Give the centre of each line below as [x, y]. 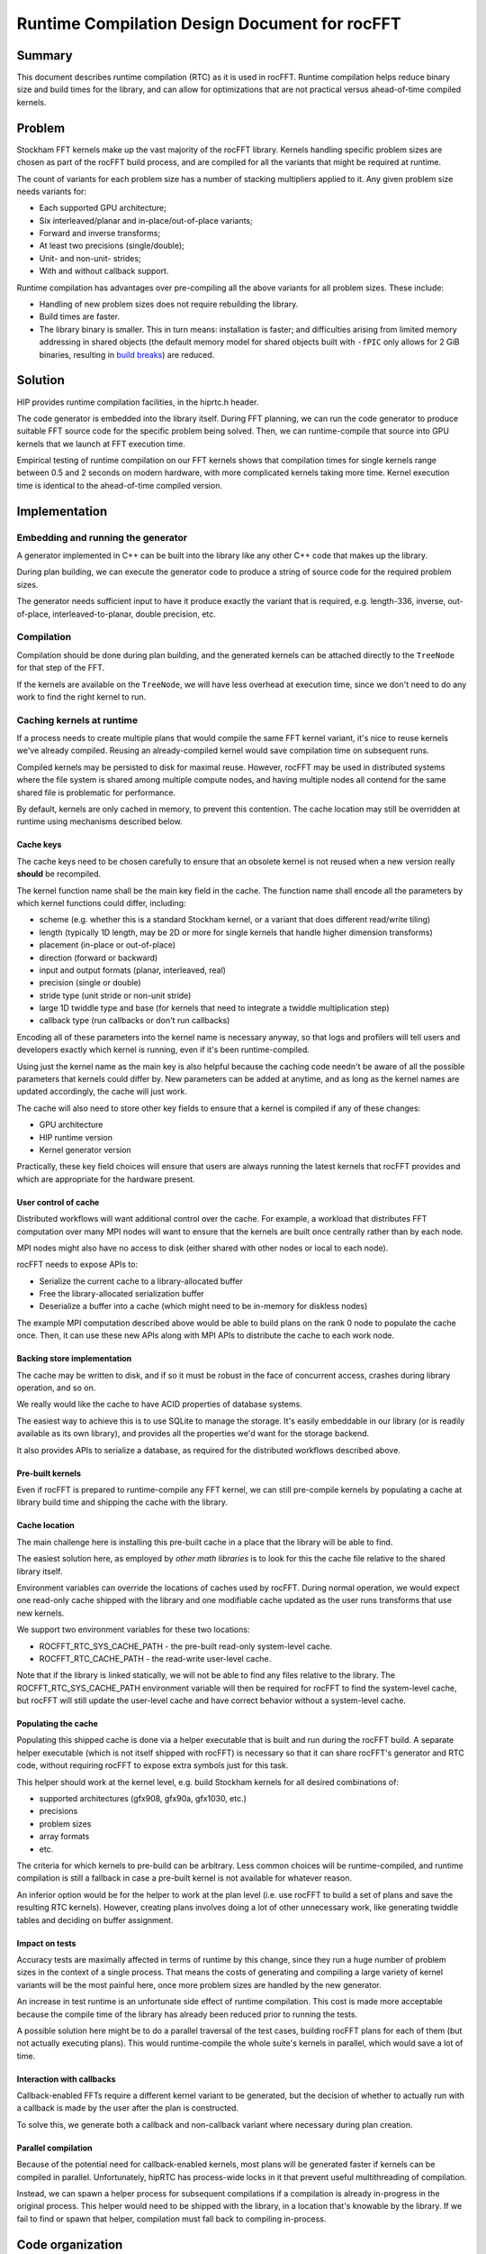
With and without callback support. [104, 271]
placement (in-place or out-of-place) [107, 945]
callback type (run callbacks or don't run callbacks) [135, 1021]
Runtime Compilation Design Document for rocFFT [209, 23]
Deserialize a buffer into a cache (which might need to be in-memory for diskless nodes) [203, 1306]
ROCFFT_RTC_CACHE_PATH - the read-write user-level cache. [155, 1658]
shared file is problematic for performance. [96, 793]
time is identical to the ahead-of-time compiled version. [119, 485]
